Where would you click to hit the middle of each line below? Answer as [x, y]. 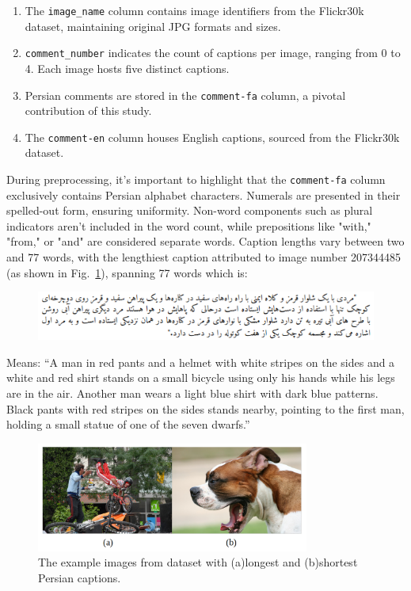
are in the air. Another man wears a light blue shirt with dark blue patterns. [192, 393]
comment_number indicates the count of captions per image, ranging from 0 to [213, 53]
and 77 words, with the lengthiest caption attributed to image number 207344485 [204, 257]
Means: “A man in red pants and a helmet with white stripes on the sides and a [201, 362]
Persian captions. [80, 577]
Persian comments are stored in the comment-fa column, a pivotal [185, 95]
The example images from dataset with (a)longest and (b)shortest [198, 562]
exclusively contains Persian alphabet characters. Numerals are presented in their [204, 194]
